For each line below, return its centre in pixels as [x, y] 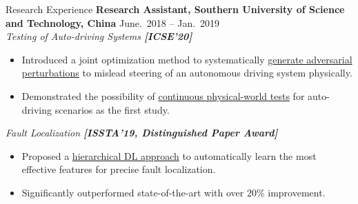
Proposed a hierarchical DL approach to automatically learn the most [169, 155]
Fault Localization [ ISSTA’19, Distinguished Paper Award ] [142, 133]
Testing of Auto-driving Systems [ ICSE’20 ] [99, 36]
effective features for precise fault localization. [119, 169]
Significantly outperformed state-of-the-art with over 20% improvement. [173, 192]
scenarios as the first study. [112, 109]
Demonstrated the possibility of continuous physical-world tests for [163, 95]
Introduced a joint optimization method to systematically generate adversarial [187, 59]
